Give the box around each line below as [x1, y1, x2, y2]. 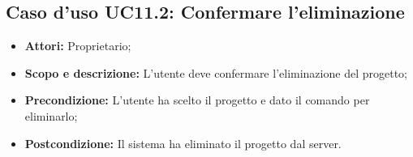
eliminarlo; [24, 107, 78, 124]
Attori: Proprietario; [24, 37, 131, 54]
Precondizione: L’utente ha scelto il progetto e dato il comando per [24, 91, 370, 108]
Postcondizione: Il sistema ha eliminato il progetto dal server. [24, 134, 342, 151]
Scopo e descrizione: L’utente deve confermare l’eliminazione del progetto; [24, 64, 407, 81]
